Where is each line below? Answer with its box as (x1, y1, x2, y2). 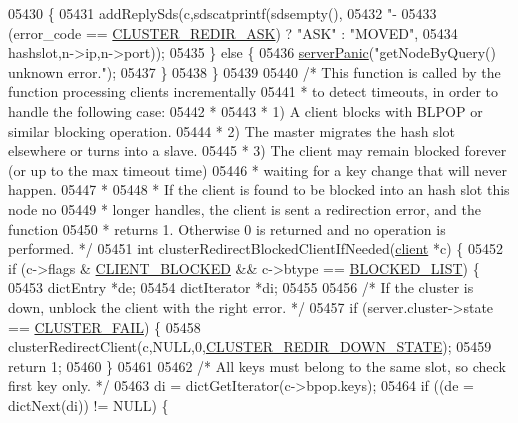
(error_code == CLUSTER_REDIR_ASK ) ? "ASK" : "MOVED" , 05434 (8, 22, 458, 43)
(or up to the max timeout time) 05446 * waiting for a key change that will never (8, 159, 508, 180)
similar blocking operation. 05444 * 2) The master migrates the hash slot (8, 120, 455, 141)
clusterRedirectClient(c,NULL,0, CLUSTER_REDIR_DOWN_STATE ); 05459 (8, 336, 492, 357)
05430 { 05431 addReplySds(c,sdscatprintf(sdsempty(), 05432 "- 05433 (8, 3, 437, 23)
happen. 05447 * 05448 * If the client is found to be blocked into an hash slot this (8, 179, 510, 200)
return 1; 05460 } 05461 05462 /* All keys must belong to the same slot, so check (8, 355, 506, 376)
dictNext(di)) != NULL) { (8, 394, 169, 415)
